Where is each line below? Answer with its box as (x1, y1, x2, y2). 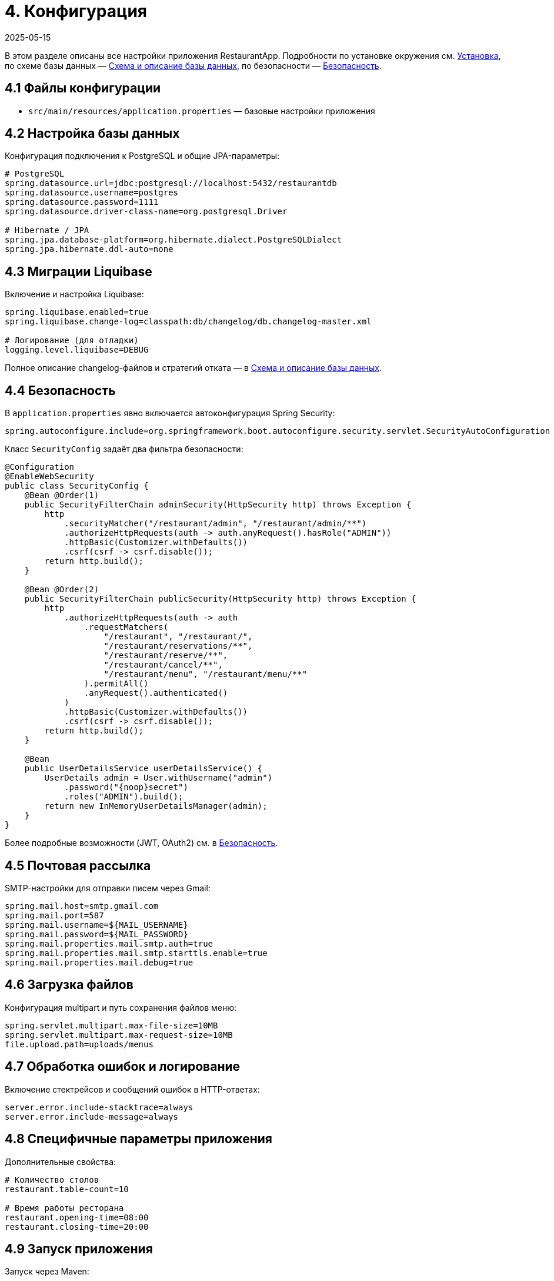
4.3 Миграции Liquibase (5, 264, 152, 279)
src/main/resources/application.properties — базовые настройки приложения (28, 105, 375, 116)
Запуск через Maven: (5, 1266, 89, 1277)
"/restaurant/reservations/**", (104, 641, 253, 651)
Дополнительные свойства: (5, 1156, 116, 1167)
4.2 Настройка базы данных (5, 126, 180, 141)
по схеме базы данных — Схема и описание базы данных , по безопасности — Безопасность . (5, 60, 382, 71)
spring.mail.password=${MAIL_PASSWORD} (5, 929, 188, 939)
